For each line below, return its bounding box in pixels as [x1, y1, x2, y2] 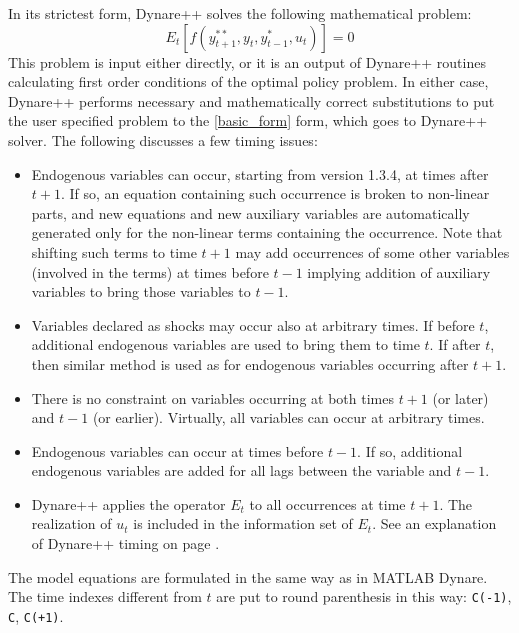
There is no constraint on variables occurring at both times [31, 387, 394, 408]
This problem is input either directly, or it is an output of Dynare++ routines [8, 51, 486, 72]
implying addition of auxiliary [307, 261, 491, 282]
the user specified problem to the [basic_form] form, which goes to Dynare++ [8, 110, 488, 131]
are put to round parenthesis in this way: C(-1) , [216, 586, 512, 607]
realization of [31, 513, 112, 534]
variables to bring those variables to [31, 281, 251, 302]
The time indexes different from [8, 586, 202, 607]
